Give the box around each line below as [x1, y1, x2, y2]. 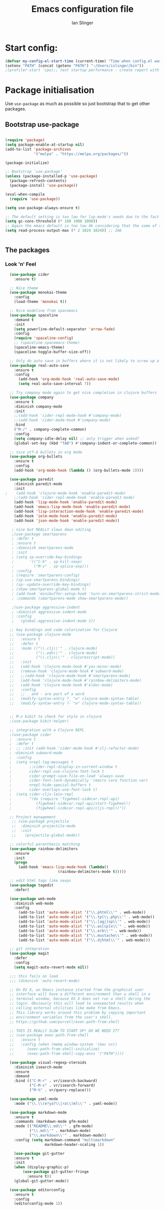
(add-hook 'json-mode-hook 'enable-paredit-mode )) [14, 518, 120, 523]
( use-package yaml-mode [9, 1097, 58, 1101]
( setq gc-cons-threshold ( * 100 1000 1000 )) [5, 219, 98, 224]
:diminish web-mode [14, 901, 54, 906]
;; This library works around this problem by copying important [9, 1010, 146, 1015]
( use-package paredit [9, 477, 54, 482]
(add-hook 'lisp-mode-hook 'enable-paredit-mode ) [14, 500, 118, 505]
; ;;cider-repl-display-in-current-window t [9, 764, 118, 769]
